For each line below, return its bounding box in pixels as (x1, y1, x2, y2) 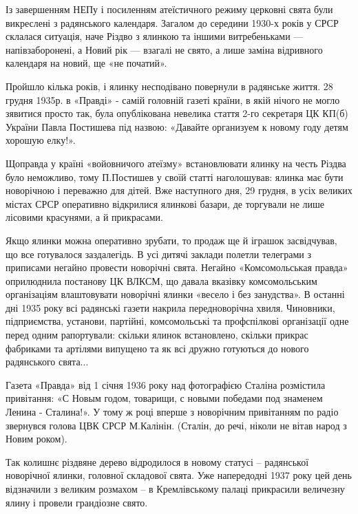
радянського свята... (6, 354, 89, 369)
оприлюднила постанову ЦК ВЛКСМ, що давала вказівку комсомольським (6, 273, 317, 288)
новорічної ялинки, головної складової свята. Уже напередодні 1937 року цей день (6, 468, 352, 482)
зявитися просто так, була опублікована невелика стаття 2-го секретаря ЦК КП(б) (6, 106, 348, 120)
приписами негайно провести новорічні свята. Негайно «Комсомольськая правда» (6, 260, 348, 275)
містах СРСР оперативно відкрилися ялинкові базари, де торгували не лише (6, 196, 325, 211)
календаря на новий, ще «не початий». (6, 56, 167, 70)
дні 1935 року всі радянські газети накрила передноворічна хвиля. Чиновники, (6, 300, 335, 314)
